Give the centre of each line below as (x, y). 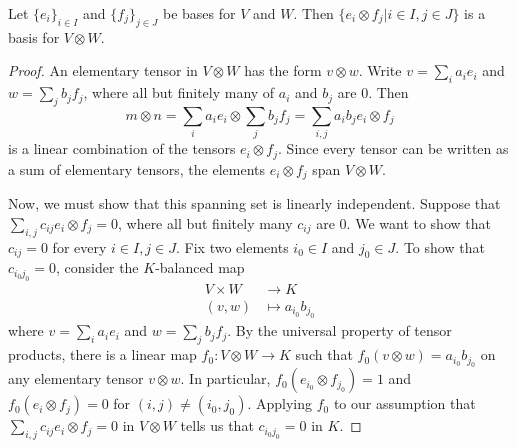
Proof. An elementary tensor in (103, 70)
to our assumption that (404, 403)
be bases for (199, 13)
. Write (380, 70)
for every (79, 246)
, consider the (97, 267)
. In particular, (225, 378)
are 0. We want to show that (403, 222)
